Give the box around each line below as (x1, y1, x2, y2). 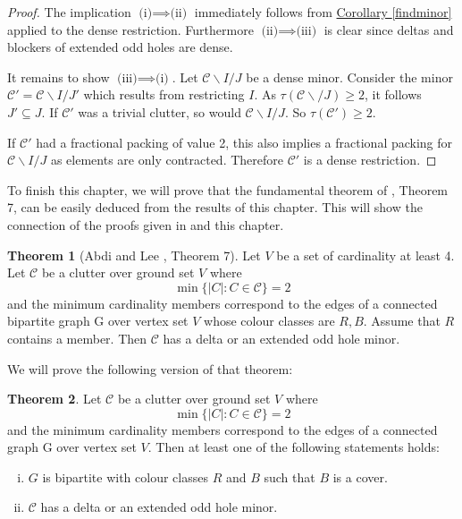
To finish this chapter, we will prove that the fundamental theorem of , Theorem (7, 180, 449, 199)
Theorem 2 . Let (7, 389, 102, 408)
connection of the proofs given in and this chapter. (7, 215, 284, 234)
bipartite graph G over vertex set (7, 311, 189, 330)
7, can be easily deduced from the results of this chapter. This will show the (7, 198, 423, 217)
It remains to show (7, 67, 110, 86)
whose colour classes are (204, 311, 335, 330)
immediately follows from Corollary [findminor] (194, 3, 452, 21)
